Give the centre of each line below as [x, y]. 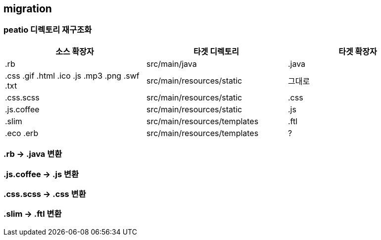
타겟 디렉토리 [216, 51]
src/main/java [171, 64]
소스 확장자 [75, 51]
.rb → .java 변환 [33, 154]
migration [28, 9]
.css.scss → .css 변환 [45, 194]
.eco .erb [22, 133]
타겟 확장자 [358, 51]
